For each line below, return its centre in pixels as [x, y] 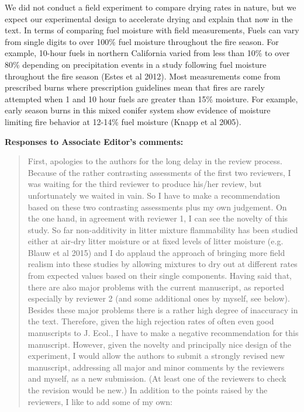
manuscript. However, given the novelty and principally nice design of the [160, 344]
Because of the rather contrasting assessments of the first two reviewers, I [159, 172]
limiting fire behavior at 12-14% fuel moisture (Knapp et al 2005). [123, 121]
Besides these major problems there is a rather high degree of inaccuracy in [163, 309]
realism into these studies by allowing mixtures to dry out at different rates [163, 264]
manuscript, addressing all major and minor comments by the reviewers [156, 367]
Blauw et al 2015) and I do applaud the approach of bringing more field [156, 252]
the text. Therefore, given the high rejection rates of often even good [151, 321]
